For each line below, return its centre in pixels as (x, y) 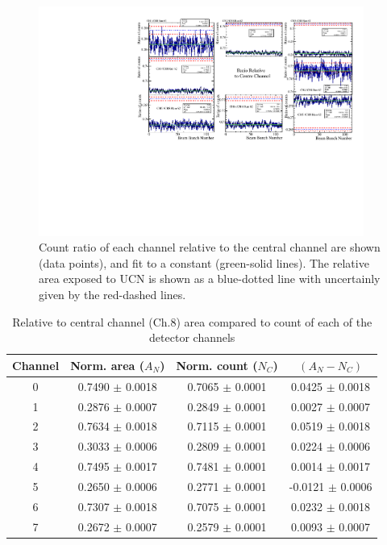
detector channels (192, 337)
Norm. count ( (217, 365)
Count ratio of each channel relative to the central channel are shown (210, 247)
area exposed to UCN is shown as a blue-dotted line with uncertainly (210, 279)
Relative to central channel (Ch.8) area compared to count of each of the (192, 321)
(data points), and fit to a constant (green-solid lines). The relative (204, 262)
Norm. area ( (107, 365)
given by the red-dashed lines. (112, 295)
